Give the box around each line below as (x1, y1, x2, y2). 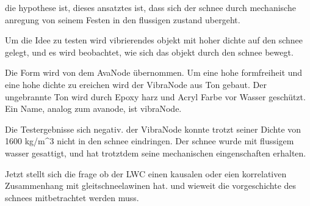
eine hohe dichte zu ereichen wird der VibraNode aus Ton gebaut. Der (5, 78, 267, 90)
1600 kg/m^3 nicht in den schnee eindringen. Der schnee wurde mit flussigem (5, 134, 294, 147)
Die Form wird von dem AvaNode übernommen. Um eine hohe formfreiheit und (5, 66, 303, 79)
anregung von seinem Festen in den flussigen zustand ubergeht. (5, 13, 240, 26)
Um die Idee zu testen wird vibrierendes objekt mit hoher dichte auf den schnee (5, 34, 303, 46)
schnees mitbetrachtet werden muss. (5, 191, 139, 204)
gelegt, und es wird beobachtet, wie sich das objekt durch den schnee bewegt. (5, 45, 294, 58)
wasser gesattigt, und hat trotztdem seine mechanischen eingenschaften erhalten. (5, 146, 306, 159)
